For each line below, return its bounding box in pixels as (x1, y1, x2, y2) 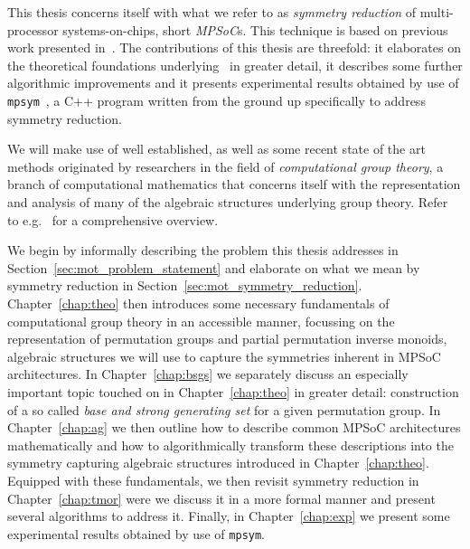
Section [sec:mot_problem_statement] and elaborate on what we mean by (7, 258, 420, 277)
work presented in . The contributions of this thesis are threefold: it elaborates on (7, 38, 461, 57)
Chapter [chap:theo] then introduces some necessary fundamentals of (7, 293, 390, 312)
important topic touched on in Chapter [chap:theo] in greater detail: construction (7, 382, 459, 401)
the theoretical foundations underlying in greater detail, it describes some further (7, 55, 463, 74)
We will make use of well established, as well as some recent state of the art (7, 139, 426, 158)
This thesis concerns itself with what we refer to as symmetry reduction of (7, 3, 417, 21)
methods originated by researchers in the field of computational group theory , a (7, 156, 444, 175)
